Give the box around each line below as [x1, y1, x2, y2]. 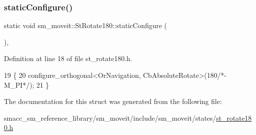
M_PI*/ [4, 79, 30, 90]
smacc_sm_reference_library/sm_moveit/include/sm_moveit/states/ [4, 112, 217, 123]
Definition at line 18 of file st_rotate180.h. [4, 53, 132, 64]
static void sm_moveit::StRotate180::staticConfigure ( [4, 20, 167, 31]
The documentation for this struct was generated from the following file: [4, 96, 222, 106]
